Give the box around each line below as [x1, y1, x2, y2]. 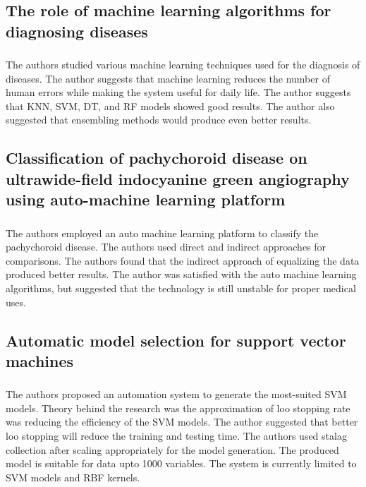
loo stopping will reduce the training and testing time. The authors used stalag [6, 428, 347, 443]
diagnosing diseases [6, 20, 148, 42]
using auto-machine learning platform [6, 188, 286, 210]
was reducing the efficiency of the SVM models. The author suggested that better [6, 414, 358, 429]
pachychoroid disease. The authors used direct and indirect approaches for [6, 239, 327, 254]
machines [6, 349, 74, 371]
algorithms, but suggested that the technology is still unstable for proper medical [6, 280, 356, 295]
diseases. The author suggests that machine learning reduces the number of [6, 71, 330, 85]
